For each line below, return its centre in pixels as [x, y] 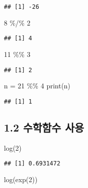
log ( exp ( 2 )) [21, 179]
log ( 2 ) [13, 148]
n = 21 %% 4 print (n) [37, 86]
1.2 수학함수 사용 [44, 127]
